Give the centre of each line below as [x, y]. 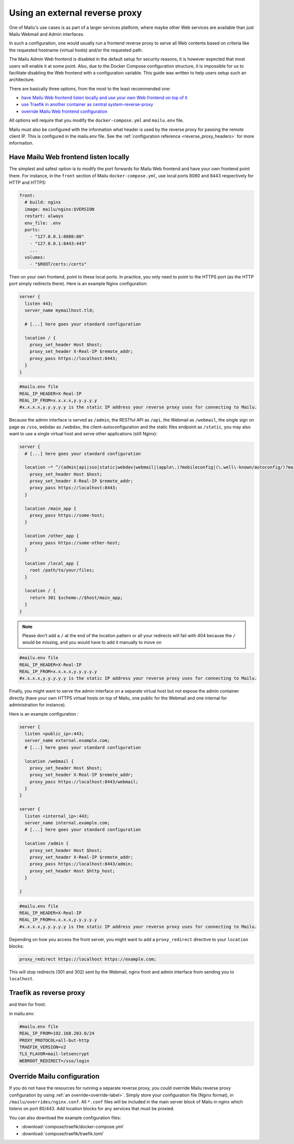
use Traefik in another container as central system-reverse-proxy [87, 104]
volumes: [35, 257]
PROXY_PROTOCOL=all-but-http [54, 1040]
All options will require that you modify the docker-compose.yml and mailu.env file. [96, 121]
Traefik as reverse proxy [47, 993]
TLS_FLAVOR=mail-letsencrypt [54, 1054]
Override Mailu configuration [54, 1077]
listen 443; [39, 303]
